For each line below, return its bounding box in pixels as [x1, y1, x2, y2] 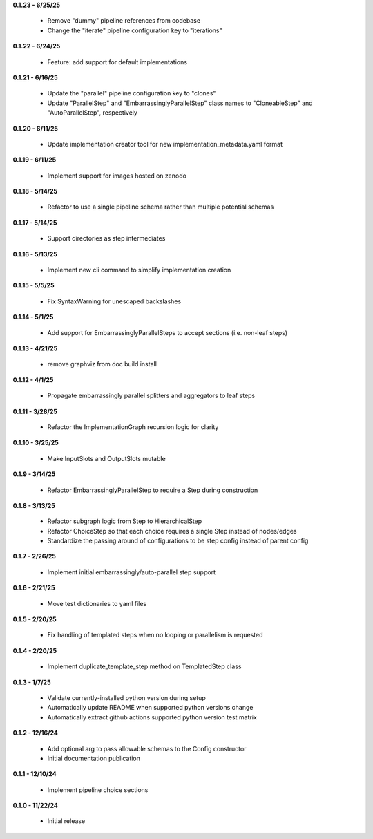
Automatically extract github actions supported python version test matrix [47, 713, 257, 722]
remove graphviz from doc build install [47, 360, 157, 368]
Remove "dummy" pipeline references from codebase [47, 17, 200, 25]
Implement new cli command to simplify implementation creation [47, 266, 231, 274]
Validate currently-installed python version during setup [47, 693, 207, 701]
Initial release [47, 817, 86, 825]
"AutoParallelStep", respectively [47, 109, 138, 117]
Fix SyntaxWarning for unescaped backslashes [47, 297, 182, 305]
